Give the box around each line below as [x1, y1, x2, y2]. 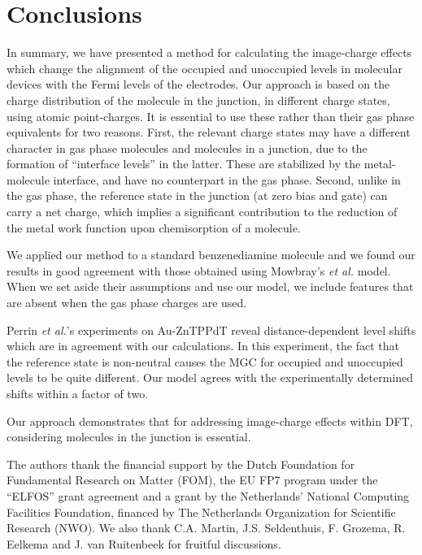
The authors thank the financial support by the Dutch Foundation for [7, 455, 355, 472]
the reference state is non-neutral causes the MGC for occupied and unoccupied [7, 353, 403, 370]
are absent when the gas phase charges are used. [7, 294, 247, 311]
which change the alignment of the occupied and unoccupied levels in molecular [7, 59, 403, 76]
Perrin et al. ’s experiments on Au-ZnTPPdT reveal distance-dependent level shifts [7, 321, 416, 338]
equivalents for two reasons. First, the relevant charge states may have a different [7, 124, 411, 141]
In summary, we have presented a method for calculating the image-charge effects [7, 44, 412, 61]
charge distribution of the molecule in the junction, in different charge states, [7, 91, 390, 108]
